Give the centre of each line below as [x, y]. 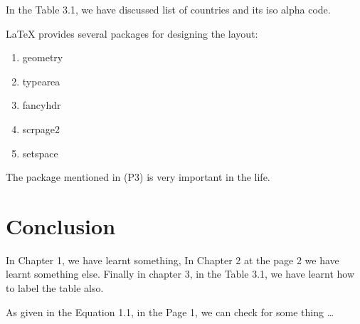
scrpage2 [41, 129]
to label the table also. [55, 288]
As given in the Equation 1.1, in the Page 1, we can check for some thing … [170, 312]
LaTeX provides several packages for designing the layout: [132, 33]
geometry [43, 57]
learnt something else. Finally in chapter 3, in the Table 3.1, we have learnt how [180, 274]
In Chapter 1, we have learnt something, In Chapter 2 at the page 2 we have [173, 260]
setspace [40, 153]
